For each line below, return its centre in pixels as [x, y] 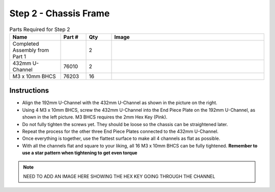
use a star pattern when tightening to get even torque [80, 153]
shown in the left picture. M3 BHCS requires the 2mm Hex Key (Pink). [95, 117]
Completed [26, 43]
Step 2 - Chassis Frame [60, 13]
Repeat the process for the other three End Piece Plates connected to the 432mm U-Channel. [120, 131]
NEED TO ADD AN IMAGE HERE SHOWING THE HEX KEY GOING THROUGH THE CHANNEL [119, 176]
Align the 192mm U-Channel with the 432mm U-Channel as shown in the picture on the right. [120, 103]
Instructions [29, 91]
